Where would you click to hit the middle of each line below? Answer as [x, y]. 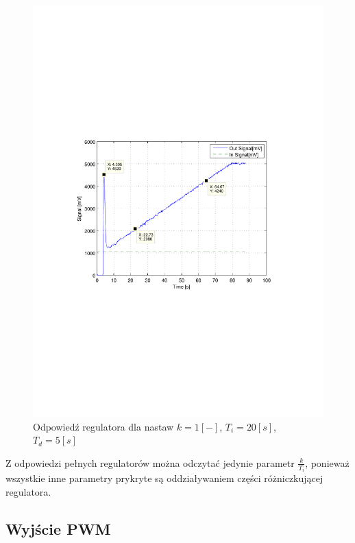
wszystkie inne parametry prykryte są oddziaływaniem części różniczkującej [164, 478]
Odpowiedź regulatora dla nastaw [103, 426]
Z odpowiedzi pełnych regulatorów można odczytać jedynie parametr [150, 462]
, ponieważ [327, 462]
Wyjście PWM [58, 528]
